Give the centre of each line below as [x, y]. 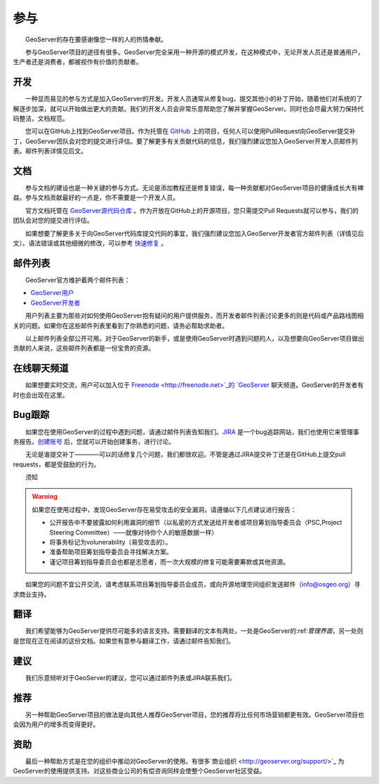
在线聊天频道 [41, 368]
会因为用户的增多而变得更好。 [56, 724]
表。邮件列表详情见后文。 [50, 151]
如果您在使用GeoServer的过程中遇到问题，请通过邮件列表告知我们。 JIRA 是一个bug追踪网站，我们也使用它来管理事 [192, 431]
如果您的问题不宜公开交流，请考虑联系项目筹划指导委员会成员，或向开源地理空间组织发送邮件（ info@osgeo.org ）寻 [193, 584]
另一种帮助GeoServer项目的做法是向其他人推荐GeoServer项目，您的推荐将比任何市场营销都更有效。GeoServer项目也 [194, 714]
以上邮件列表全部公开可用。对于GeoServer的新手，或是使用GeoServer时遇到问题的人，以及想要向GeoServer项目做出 [194, 338]
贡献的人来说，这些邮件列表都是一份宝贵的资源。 [84, 348]
